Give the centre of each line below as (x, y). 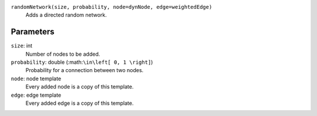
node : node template (36, 79)
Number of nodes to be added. (63, 54)
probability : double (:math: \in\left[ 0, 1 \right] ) (82, 62)
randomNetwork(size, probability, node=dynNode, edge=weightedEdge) (112, 7)
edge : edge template (36, 95)
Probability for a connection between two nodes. (85, 70)
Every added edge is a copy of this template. (80, 103)
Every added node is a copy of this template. (80, 87)
